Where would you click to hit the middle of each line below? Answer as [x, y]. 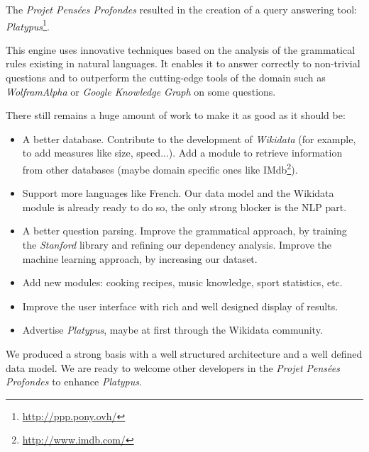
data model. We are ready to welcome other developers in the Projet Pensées [173, 367]
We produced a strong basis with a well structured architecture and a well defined [184, 354]
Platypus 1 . [28, 25]
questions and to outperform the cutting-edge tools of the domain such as [166, 78]
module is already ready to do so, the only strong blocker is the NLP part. [184, 207]
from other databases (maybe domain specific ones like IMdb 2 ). [160, 168]
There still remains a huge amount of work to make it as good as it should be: [176, 115]
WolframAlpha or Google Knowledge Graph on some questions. [141, 91]
